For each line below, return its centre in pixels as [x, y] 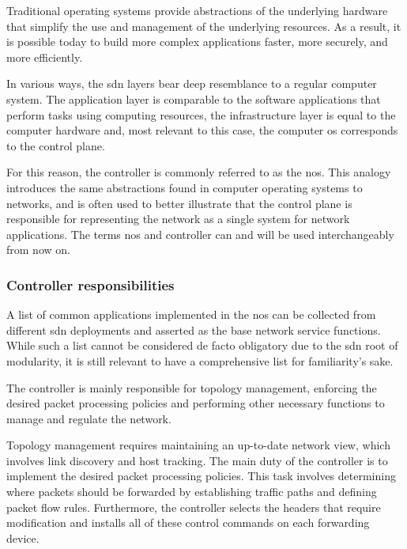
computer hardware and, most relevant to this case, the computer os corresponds [202, 130]
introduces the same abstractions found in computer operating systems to [185, 187]
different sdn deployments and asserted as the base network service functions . [194, 329]
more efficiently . [45, 57]
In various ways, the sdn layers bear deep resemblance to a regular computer [192, 83]
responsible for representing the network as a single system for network [178, 219]
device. [23, 538]
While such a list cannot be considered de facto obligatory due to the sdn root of [202, 345]
